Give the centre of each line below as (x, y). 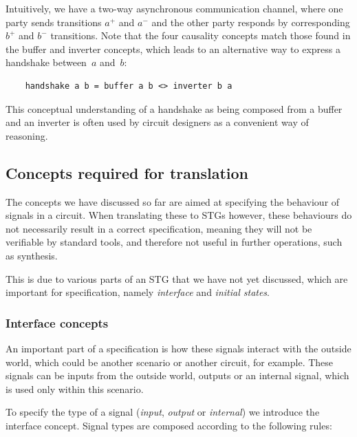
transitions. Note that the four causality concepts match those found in (201, 35)
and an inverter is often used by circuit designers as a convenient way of (157, 122)
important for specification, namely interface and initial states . (138, 292)
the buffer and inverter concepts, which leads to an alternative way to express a (173, 49)
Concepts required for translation (127, 172)
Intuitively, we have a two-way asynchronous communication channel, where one (174, 8)
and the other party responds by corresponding (251, 22)
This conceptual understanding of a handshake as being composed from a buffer (174, 108)
